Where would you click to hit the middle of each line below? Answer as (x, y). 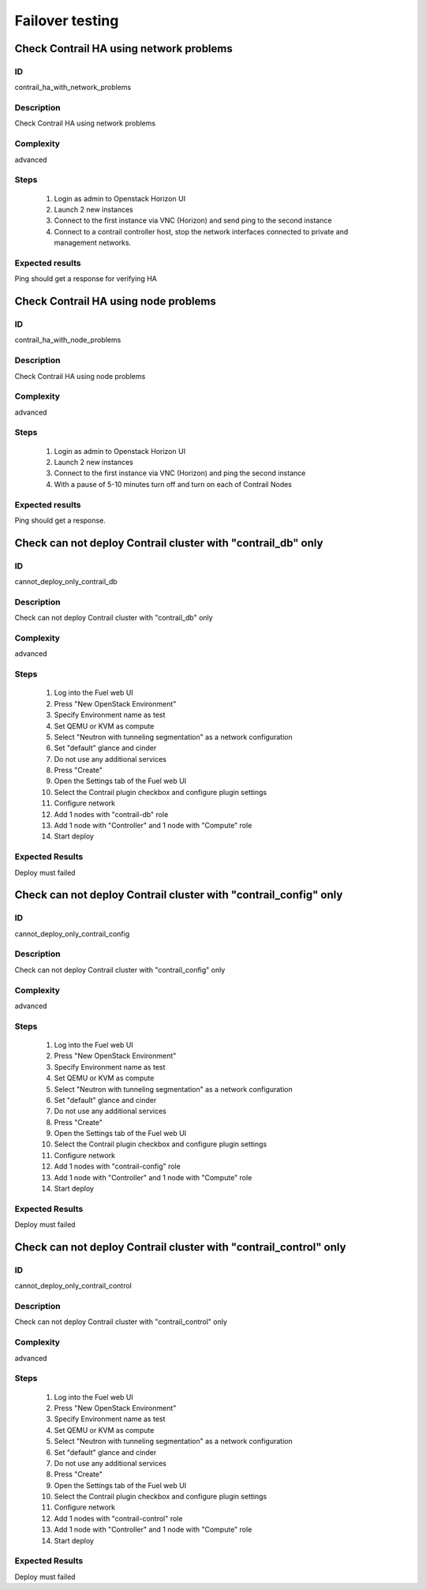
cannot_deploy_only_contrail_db (66, 582)
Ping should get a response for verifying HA (86, 279)
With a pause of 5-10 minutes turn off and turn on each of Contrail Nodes (173, 484)
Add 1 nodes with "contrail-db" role (111, 814)
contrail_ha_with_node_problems (68, 340)
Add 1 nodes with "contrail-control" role (118, 1518)
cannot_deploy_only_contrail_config (72, 934)
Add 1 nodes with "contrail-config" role (117, 1166)
